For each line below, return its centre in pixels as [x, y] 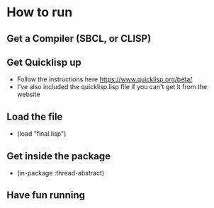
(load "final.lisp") [41, 134]
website [28, 94]
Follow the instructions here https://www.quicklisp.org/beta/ [105, 79]
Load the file [35, 116]
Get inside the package [59, 156]
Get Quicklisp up [44, 62]
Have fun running [46, 195]
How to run [40, 12]
